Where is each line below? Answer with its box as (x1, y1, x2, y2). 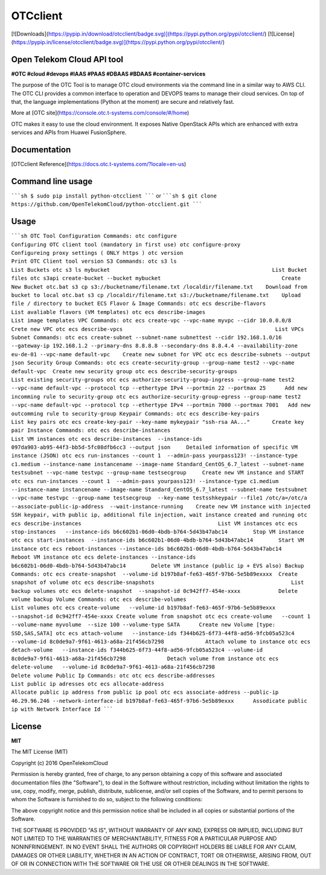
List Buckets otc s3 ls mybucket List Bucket (11, 266, 307, 273)
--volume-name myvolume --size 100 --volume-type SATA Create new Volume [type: (11, 621, 276, 628)
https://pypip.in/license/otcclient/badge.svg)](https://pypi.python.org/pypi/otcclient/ (13, 38, 223, 45)
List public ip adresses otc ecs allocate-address (11, 681, 164, 687)
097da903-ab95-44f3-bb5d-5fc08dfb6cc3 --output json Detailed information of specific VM (11, 444, 298, 451)
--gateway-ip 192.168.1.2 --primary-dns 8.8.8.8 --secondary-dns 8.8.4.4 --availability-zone (11, 342, 298, 350)
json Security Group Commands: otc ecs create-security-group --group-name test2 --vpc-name (11, 359, 295, 367)
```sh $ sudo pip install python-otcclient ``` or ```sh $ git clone (11, 192, 217, 199)
